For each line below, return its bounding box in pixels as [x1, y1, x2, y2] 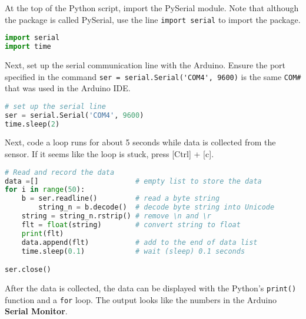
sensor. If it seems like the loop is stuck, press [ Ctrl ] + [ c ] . [5, 148, 214, 160]
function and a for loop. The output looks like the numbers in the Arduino [5, 293, 277, 305]
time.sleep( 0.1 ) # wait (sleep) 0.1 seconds [21, 247, 245, 255]
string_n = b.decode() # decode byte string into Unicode [38, 203, 275, 212]
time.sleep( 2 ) [5, 119, 60, 128]
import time [5, 42, 51, 51]
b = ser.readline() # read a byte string [21, 194, 220, 203]
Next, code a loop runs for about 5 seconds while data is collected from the [5, 136, 276, 148]
